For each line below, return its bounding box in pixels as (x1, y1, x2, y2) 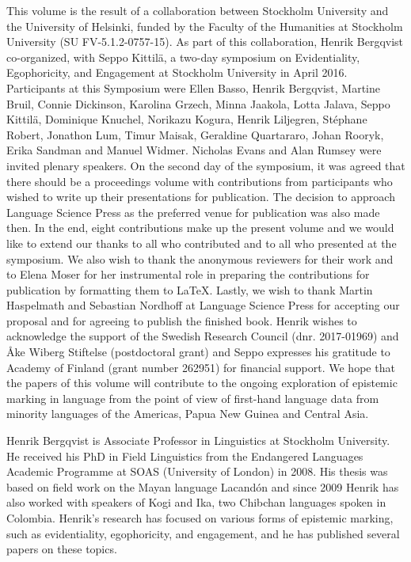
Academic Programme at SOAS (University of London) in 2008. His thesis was (6, 463, 388, 480)
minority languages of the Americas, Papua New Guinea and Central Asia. (6, 405, 369, 422)
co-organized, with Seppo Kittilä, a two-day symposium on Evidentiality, (6, 48, 360, 65)
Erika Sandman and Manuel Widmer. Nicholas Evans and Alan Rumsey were (6, 142, 382, 158)
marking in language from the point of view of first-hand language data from (6, 389, 379, 406)
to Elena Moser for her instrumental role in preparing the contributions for (6, 266, 370, 283)
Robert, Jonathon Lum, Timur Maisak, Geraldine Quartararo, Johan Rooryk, (6, 126, 384, 142)
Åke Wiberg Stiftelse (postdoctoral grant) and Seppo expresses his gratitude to (6, 344, 390, 360)
